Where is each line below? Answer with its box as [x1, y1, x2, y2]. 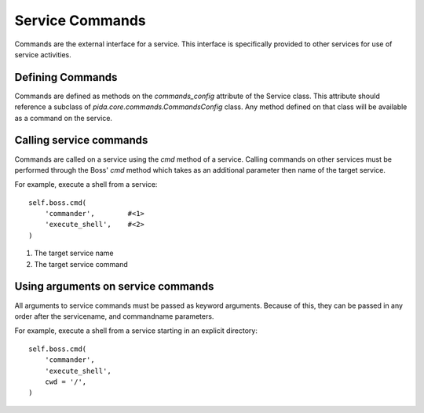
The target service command [34, 259, 129, 269]
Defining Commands [14, 71, 118, 84]
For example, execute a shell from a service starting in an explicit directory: [14, 326, 258, 335]
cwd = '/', [44, 377, 87, 386]
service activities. [14, 49, 72, 59]
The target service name [34, 248, 114, 258]
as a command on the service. [14, 113, 113, 122]
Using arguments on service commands [14, 280, 214, 294]
